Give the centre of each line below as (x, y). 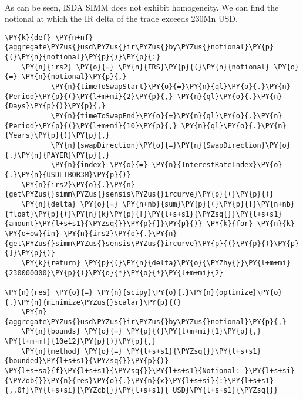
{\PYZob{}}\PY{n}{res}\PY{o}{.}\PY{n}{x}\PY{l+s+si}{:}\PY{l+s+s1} (139, 380)
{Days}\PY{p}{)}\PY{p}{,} (55, 106)
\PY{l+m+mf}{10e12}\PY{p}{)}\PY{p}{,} (80, 342)
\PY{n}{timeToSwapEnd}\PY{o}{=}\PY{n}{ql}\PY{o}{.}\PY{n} (166, 116)
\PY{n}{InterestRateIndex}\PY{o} (217, 165)
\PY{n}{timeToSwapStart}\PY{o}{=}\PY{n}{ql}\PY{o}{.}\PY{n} (171, 87)
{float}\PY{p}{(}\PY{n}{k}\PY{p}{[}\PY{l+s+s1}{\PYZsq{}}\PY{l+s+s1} (144, 214)
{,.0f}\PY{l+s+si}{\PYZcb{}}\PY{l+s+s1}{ (87, 390)
